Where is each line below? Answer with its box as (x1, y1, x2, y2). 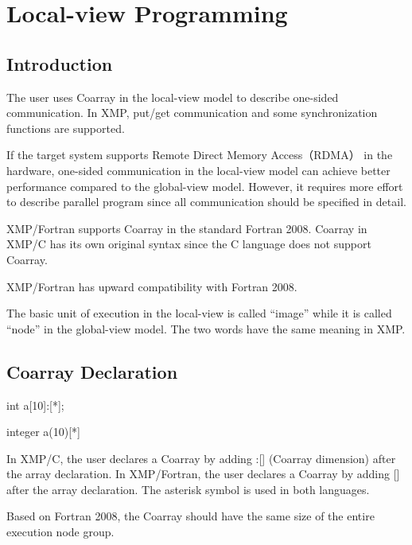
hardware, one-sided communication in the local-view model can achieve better (6, 162, 391, 178)
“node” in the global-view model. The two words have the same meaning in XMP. (6, 320, 406, 337)
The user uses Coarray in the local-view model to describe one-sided (6, 88, 339, 105)
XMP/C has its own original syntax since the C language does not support (6, 236, 371, 252)
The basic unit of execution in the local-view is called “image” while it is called (6, 305, 392, 321)
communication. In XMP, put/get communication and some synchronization (6, 104, 378, 121)
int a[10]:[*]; (6, 396, 64, 413)
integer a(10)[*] (6, 423, 80, 440)
